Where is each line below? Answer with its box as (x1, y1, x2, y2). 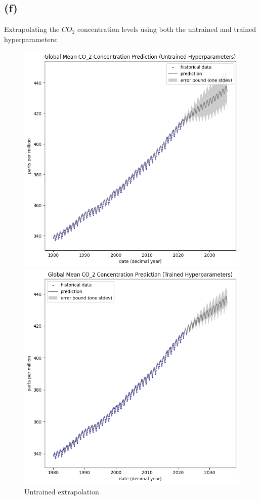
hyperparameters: (4, 33, 58, 44)
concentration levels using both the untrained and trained (77, 24, 256, 34)
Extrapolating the (4, 24, 60, 34)
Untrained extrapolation (24, 486, 99, 497)
